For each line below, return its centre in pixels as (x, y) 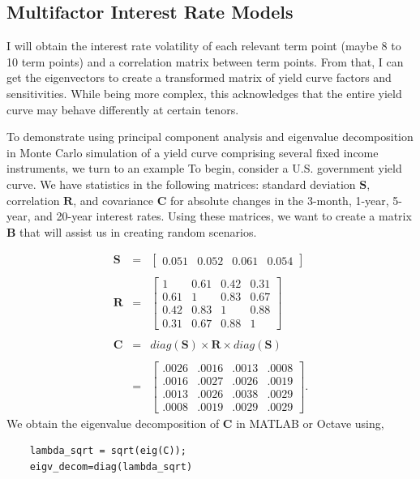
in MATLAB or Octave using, (310, 423)
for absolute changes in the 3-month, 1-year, (279, 200)
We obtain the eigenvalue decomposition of (113, 423)
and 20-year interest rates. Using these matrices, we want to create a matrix (223, 216)
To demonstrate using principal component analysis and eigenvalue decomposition (210, 137)
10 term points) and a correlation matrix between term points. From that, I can (205, 61)
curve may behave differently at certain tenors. (123, 109)
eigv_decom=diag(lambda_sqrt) (111, 466)
